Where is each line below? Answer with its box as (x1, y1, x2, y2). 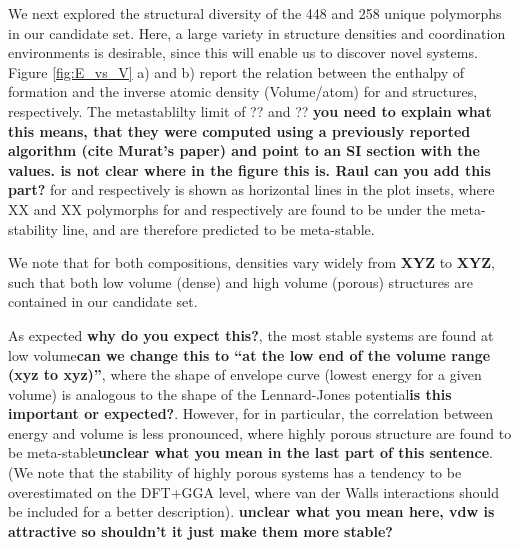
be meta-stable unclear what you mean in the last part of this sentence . (8, 442, 493, 463)
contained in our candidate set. (8, 291, 198, 312)
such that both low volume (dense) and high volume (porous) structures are (8, 271, 473, 292)
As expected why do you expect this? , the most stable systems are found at (8, 324, 494, 345)
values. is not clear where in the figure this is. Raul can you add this (8, 159, 491, 180)
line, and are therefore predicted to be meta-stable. (62, 218, 375, 239)
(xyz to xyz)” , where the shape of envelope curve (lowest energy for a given (8, 364, 482, 385)
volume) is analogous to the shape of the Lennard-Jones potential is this (8, 383, 452, 404)
